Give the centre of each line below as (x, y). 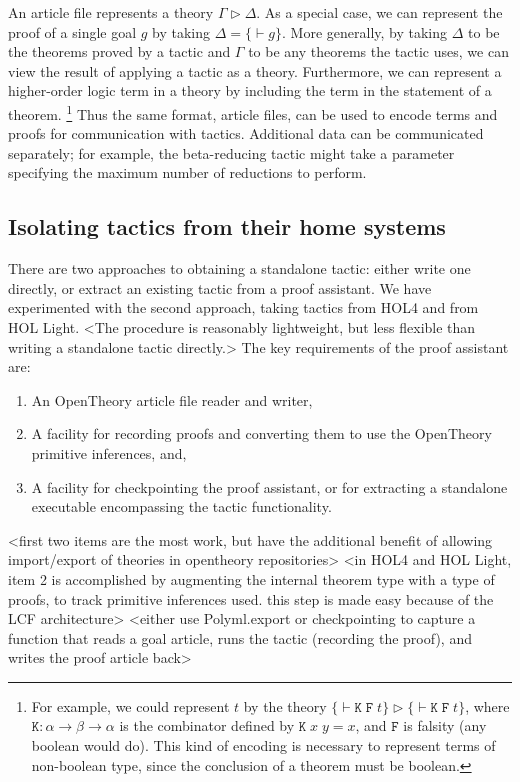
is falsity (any (445, 725)
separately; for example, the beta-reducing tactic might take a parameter (231, 152)
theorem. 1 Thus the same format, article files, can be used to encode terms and (253, 112)
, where (487, 705)
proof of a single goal (72, 31)
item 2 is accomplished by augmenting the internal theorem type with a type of (251, 578)
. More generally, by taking (365, 31)
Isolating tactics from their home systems (227, 226)
